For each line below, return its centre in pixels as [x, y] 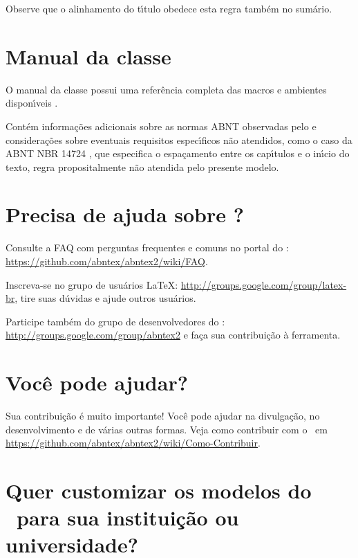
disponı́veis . [32, 103]
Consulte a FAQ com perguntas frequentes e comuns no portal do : [147, 247]
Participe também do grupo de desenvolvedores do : [115, 321]
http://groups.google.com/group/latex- [264, 284]
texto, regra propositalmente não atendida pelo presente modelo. [142, 166]
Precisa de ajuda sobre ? [125, 214]
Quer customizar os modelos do [159, 490]
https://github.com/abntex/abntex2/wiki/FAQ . [107, 261]
